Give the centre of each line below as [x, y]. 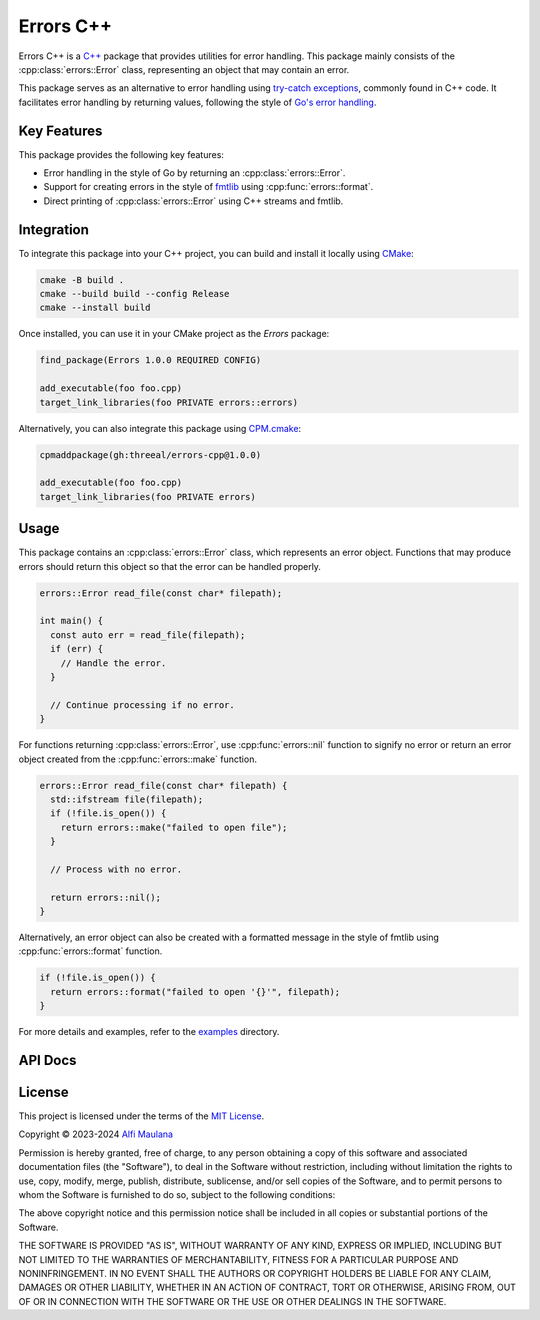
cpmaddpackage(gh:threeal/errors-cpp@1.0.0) [150, 454]
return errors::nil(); [106, 897]
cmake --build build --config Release [134, 294]
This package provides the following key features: [121, 154]
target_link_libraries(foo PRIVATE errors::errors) [169, 402]
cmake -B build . [82, 279]
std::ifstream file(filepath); [127, 799]
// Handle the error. [113, 663]
